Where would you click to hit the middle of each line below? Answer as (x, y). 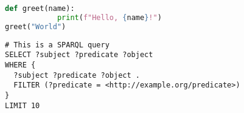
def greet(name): (40, 9)
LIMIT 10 (23, 105)
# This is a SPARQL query (57, 45)
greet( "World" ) (36, 26)
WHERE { (20, 65)
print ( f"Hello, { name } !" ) (109, 17)
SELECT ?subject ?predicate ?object (79, 55)
